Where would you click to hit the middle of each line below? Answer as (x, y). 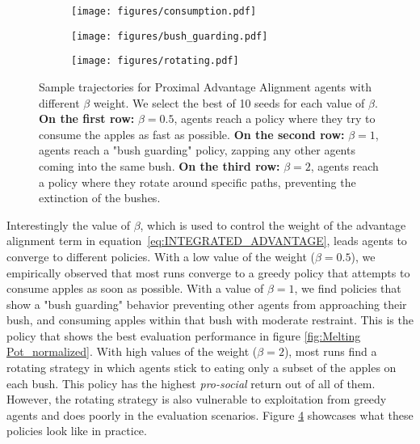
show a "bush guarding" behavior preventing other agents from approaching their (207, 304)
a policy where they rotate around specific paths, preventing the (197, 182)
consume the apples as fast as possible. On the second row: (192, 134)
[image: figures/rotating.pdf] (155, 61)
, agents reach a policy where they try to (275, 118)
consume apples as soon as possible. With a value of (135, 288)
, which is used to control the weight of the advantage (273, 224)
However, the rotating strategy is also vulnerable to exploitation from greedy (197, 399)
